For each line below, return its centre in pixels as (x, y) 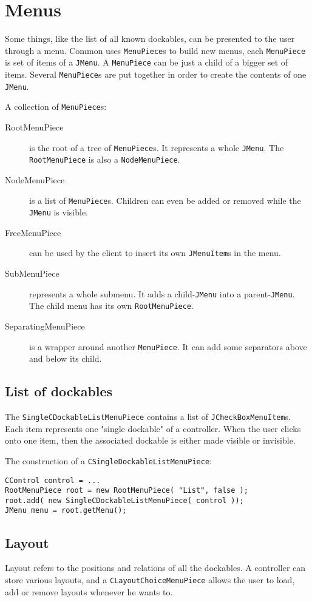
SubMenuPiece (32, 273)
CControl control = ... (53, 480)
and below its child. (66, 358)
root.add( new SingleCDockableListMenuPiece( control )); (124, 500)
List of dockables (59, 391)
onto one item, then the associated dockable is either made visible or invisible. (150, 440)
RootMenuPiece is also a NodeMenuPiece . (105, 159)
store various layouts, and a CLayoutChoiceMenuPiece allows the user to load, (150, 579)
